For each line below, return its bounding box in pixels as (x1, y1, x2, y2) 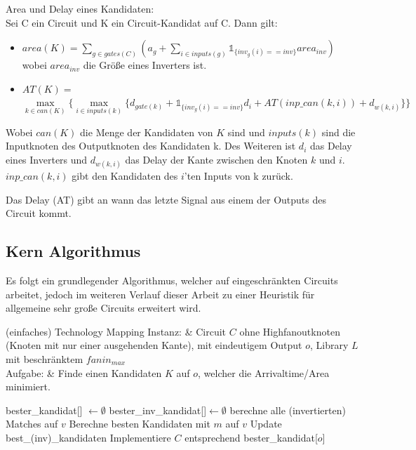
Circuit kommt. (6, 206, 72, 220)
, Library (309, 338, 349, 352)
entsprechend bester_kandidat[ (184, 430, 318, 444)
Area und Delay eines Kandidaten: (6, 1, 154, 15)
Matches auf (6, 416, 58, 431)
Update (250, 416, 282, 431)
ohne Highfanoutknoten (239, 324, 340, 338)
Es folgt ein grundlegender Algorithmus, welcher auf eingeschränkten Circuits (6, 273, 338, 288)
